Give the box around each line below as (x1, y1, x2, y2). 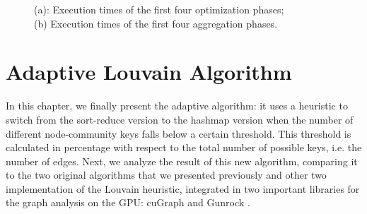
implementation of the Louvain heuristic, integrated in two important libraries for (6, 181, 360, 196)
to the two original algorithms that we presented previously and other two (6, 167, 327, 182)
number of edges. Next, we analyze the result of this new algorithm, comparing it (6, 153, 358, 168)
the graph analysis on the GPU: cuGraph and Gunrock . (6, 195, 250, 210)
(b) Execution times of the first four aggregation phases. (34, 16, 278, 30)
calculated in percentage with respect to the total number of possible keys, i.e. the (6, 140, 362, 155)
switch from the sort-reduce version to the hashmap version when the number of (6, 112, 354, 126)
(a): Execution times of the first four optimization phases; (34, 2, 284, 16)
